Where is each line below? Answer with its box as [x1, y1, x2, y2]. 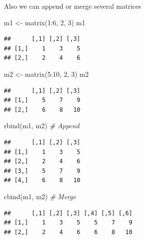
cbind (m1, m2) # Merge [4, 191, 76, 201]
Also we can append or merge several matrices [4, 1, 142, 11]
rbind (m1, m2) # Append [4, 120, 80, 131]
